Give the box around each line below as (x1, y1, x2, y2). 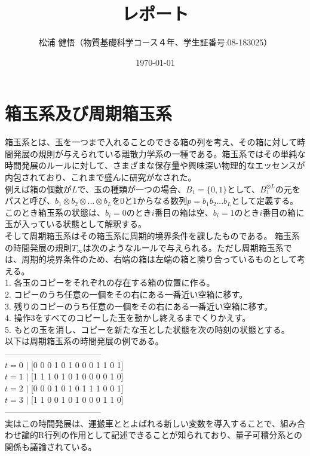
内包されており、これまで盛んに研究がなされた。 (5, 171, 197, 183)
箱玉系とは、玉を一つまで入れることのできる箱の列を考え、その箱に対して (5, 136, 297, 148)
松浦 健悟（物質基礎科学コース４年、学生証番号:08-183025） (38, 36, 272, 48)
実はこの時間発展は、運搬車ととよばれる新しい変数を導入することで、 (5, 417, 281, 429)
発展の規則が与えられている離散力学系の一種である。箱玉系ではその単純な (13, 147, 306, 160)
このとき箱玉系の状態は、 (5, 206, 105, 218)
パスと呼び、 (5, 194, 55, 207)
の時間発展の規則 (5, 241, 72, 253)
